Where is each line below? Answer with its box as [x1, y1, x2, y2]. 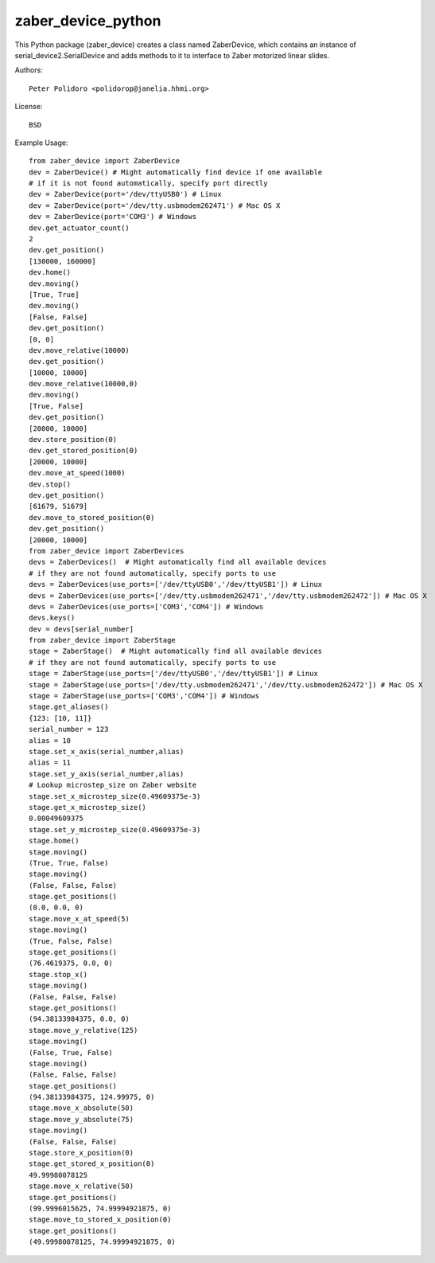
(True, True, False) [29, 858, 109, 867]
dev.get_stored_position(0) [29, 446, 138, 456]
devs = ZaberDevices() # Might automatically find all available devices [29, 557, 327, 567]
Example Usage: [14, 138, 68, 147]
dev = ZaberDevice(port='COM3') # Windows [29, 212, 197, 221]
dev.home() [29, 268, 72, 277]
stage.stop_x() [29, 970, 88, 979]
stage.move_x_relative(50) [29, 1182, 134, 1191]
